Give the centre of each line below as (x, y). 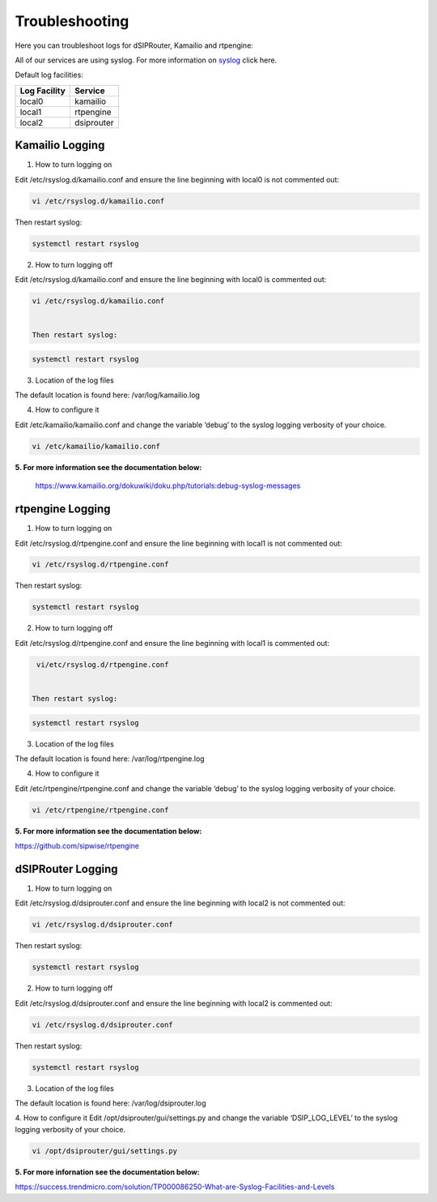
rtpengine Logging (63, 509)
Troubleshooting (72, 21)
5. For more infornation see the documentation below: (107, 1172)
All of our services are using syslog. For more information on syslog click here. (146, 60)
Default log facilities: (49, 75)
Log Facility (43, 91)
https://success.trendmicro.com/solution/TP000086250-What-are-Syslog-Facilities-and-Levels (175, 1187)
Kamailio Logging (60, 145)
